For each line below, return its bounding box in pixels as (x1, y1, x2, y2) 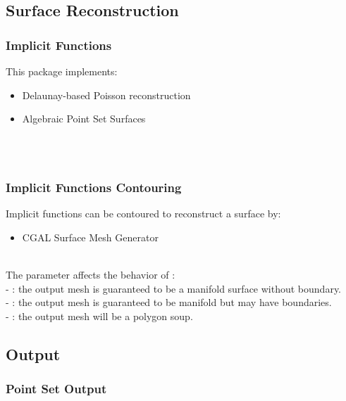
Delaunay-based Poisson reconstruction (22, 87, 191, 102)
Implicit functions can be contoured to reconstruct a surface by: (6, 206, 281, 221)
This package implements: (6, 64, 118, 78)
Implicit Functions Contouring (6, 178, 182, 196)
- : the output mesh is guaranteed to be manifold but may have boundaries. (6, 295, 332, 310)
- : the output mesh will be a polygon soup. (6, 308, 193, 323)
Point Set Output (6, 380, 107, 397)
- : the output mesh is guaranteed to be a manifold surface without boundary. (6, 281, 341, 295)
